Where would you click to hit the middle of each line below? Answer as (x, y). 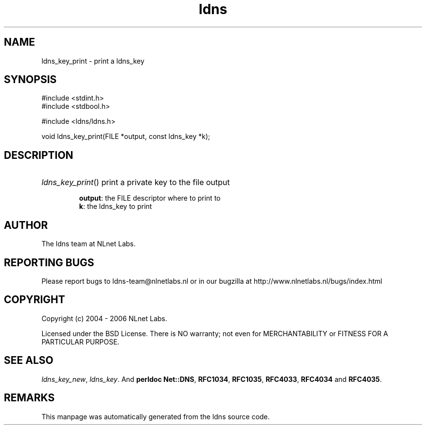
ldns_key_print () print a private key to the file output (136, 182)
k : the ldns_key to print (115, 206)
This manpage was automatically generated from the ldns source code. (156, 416)
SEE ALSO (29, 360)
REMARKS (29, 398)
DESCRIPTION (39, 155)
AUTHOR (26, 225)
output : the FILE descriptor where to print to (150, 198)
